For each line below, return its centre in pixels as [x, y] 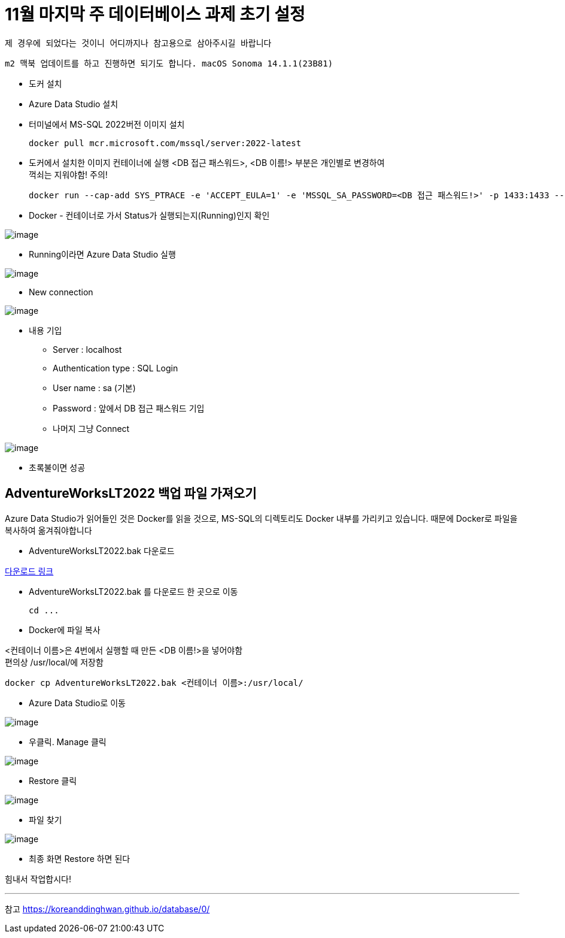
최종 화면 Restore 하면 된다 [80, 858]
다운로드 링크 [29, 571]
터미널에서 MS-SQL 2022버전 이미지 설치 [107, 124]
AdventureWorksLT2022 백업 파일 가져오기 [131, 494]
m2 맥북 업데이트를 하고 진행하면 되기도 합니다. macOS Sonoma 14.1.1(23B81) [169, 63]
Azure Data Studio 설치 [74, 104]
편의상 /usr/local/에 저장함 [54, 662]
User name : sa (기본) [94, 388]
